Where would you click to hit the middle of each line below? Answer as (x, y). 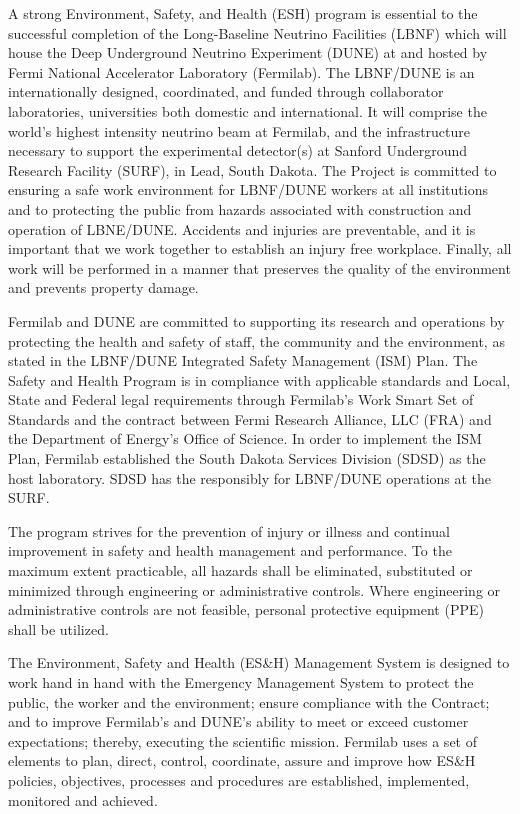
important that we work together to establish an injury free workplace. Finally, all (260, 248)
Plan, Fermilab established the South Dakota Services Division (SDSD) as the (247, 458)
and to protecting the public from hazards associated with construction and (240, 208)
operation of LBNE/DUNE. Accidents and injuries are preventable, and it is (242, 228)
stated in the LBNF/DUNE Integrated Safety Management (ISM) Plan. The (243, 360)
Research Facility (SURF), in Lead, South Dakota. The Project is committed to (252, 169)
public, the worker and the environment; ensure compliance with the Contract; (249, 701)
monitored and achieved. (83, 799)
